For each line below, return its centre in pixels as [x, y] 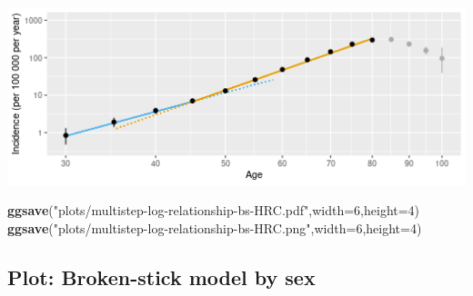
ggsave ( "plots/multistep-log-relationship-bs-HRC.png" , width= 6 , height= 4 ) [215, 227]
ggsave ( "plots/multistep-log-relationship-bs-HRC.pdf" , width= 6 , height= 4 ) [214, 210]
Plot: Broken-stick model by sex [161, 276]
